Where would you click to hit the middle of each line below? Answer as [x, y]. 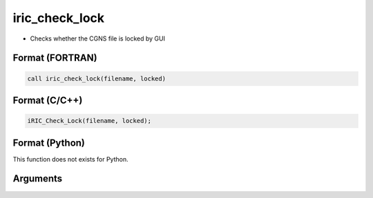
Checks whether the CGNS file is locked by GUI [98, 38]
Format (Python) [49, 143]
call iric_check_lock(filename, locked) [96, 78]
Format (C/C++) [48, 100]
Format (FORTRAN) [55, 58]
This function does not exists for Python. [70, 159]
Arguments [38, 179]
